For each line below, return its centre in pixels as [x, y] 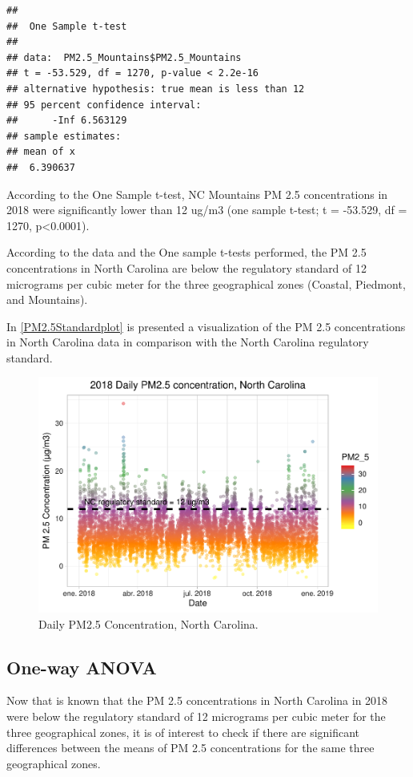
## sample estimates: [64, 136]
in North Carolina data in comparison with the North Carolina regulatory [188, 342]
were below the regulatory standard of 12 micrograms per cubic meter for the [196, 716]
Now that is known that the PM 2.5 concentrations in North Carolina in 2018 [197, 700]
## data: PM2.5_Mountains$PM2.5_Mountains [124, 57]
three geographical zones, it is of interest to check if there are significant [183, 732]
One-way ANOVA [82, 667]
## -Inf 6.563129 [67, 121]
